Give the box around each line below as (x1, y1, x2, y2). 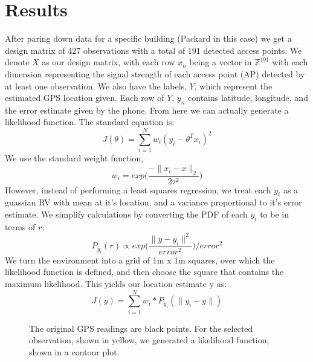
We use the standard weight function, (5, 152, 144, 164)
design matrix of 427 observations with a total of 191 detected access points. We (5, 44, 302, 56)
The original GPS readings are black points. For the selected (29, 322, 253, 334)
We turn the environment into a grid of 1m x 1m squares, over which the (5, 253, 275, 266)
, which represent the (194, 79, 273, 92)
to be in (260, 208, 289, 221)
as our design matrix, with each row (42, 56, 175, 68)
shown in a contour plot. (29, 345, 120, 358)
